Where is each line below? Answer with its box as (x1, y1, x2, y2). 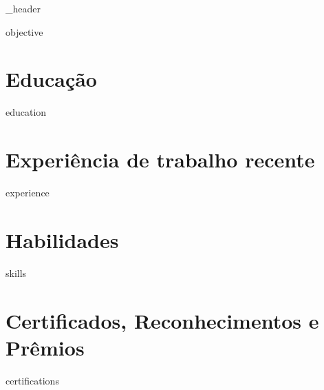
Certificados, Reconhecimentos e (6, 306, 319, 334)
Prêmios (6, 333, 85, 361)
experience (6, 185, 50, 200)
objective (6, 24, 43, 39)
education (6, 105, 47, 119)
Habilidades (6, 225, 119, 254)
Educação (6, 65, 97, 93)
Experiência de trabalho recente (6, 145, 315, 174)
